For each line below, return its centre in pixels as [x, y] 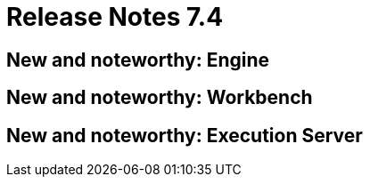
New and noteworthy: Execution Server [185, 135]
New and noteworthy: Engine [138, 60]
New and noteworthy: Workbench [160, 98]
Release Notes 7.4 [115, 17]
